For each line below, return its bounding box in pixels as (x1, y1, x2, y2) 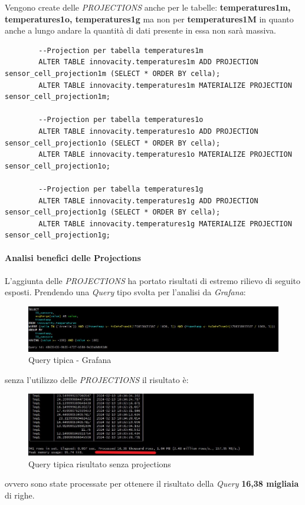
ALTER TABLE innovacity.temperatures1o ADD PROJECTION (38, 127, 258, 136)
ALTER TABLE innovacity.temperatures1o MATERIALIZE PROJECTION (38, 150, 292, 159)
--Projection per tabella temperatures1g (38, 184, 204, 193)
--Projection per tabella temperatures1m (38, 46, 204, 55)
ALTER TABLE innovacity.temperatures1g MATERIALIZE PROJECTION (38, 219, 292, 228)
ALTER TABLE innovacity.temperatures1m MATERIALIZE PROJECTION (38, 81, 292, 90)
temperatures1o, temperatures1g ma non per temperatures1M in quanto (5, 12, 294, 25)
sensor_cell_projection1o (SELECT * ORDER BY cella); (5, 138, 221, 147)
